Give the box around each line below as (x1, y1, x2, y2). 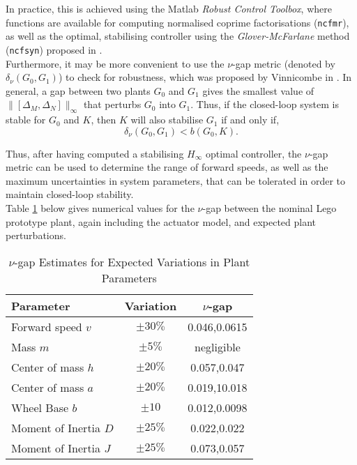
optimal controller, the (205, 146, 302, 160)
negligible (195, 338, 241, 355)
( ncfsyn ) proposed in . (6, 42, 102, 56)
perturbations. (6, 228, 66, 243)
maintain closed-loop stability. (6, 187, 134, 201)
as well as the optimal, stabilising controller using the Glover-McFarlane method (6, 29, 350, 43)
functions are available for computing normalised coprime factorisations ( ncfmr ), (6, 15, 349, 29)
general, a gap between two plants (6, 83, 151, 98)
